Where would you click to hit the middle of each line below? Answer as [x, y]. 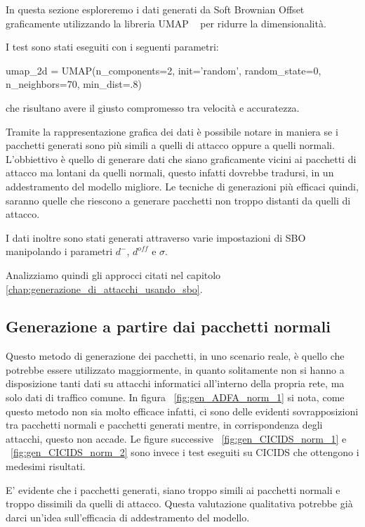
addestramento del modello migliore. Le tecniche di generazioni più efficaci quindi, [182, 186]
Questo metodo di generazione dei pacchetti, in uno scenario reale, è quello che [175, 356]
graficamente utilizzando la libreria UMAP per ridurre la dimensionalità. [166, 23]
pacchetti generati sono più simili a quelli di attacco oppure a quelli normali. [170, 145]
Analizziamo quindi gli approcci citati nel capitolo [113, 274]
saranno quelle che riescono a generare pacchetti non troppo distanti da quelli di [178, 200]
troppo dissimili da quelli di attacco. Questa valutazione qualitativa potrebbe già [179, 503]
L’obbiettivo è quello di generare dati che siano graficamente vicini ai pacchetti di [181, 158]
